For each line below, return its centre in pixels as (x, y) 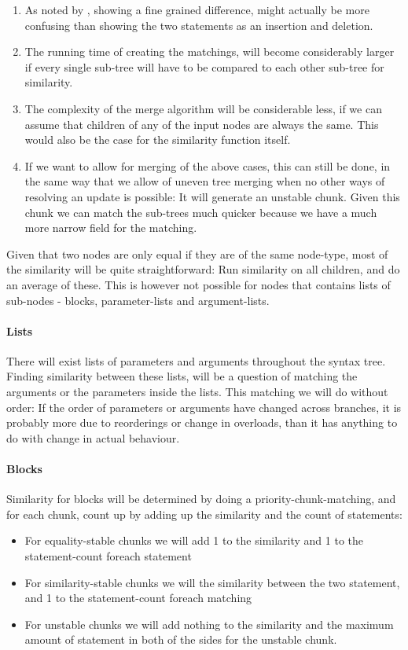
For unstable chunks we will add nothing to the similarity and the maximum (209, 624)
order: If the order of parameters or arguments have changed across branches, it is (204, 407)
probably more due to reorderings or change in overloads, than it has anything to (202, 422)
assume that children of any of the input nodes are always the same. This (202, 124)
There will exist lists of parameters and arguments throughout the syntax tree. (196, 360)
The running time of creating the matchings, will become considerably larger (210, 51)
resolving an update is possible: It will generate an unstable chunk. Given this (212, 196)
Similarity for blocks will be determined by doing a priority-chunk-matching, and (201, 499)
